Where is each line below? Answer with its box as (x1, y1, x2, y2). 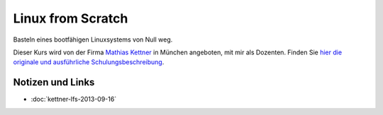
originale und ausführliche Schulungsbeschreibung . (13, 58, 165, 66)
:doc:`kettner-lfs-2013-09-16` (30, 95, 117, 104)
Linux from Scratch (13, 11, 128, 26)
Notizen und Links (13, 76, 95, 88)
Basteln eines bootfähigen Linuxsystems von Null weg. (13, 35, 173, 44)
